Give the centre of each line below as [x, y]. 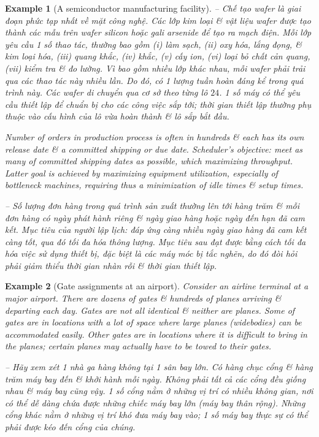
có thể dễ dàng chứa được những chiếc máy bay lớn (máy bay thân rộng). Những [155, 402]
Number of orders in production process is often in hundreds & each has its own [155, 136]
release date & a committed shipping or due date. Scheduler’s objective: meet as [154, 149]
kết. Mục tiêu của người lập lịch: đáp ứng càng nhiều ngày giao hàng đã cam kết [156, 230]
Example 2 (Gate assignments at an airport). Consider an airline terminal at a [157, 286]
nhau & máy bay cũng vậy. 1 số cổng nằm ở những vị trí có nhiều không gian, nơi [159, 391]
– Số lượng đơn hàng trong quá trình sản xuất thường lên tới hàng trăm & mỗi [152, 205]
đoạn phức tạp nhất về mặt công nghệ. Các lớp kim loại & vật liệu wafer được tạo [158, 20]
